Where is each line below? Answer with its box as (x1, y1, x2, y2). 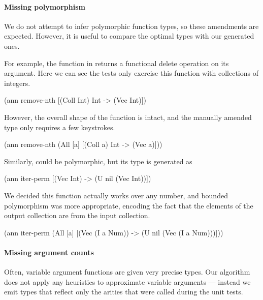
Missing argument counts (4, 247, 94, 257)
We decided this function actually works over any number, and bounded (4, 190, 228, 200)
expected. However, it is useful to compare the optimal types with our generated (4, 31, 254, 41)
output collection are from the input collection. (4, 210, 150, 221)
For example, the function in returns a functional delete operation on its (4, 57, 229, 68)
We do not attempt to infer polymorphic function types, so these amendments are (4, 20, 259, 31)
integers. (4, 77, 30, 88)
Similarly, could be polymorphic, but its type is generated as (4, 156, 192, 166)
